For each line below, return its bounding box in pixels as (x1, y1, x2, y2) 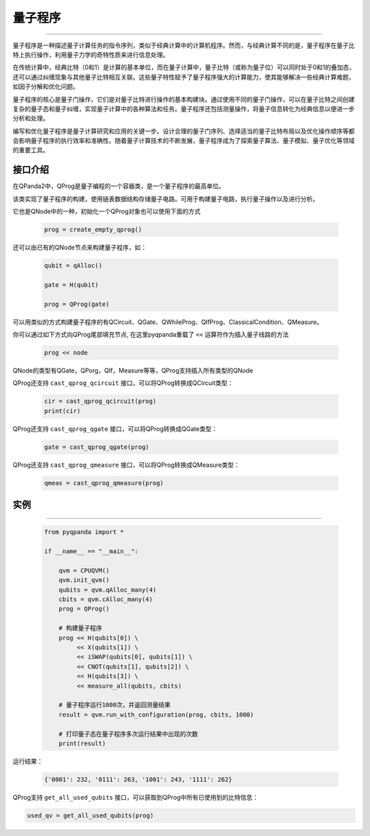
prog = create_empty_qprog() (44, 226, 143, 233)
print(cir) (44, 407, 81, 415)
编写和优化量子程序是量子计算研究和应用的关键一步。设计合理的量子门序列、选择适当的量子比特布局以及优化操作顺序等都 (12, 127, 355, 135)
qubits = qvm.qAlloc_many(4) (58, 585, 157, 594)
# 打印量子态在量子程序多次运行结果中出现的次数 (58, 730, 199, 738)
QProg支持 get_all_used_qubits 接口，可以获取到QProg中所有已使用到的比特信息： (12, 793, 259, 801)
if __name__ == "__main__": (44, 548, 138, 555)
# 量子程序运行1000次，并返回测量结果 (58, 701, 171, 709)
